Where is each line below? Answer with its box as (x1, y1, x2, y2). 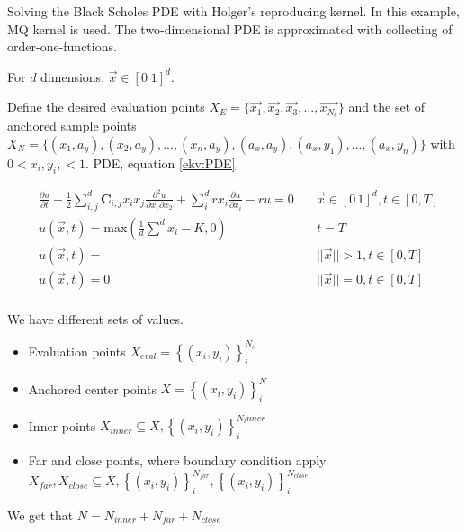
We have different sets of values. (7, 309, 184, 328)
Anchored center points (28, 379, 157, 398)
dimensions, (40, 67, 105, 86)
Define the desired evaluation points (7, 97, 205, 116)
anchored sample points (7, 116, 137, 135)
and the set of (348, 97, 426, 116)
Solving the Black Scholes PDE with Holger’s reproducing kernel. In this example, (7, 2, 460, 20)
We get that (7, 506, 74, 525)
